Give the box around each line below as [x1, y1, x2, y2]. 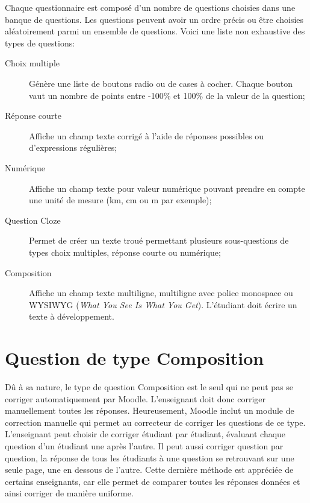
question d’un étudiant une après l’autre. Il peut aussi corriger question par [5, 439, 284, 452]
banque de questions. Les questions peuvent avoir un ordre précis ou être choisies [5, 13, 304, 25]
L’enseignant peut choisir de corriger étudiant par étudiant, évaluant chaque [5, 428, 286, 440]
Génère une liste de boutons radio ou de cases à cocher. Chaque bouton [29, 77, 293, 89]
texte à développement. [29, 310, 114, 323]
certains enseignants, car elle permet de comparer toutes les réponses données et [5, 475, 300, 487]
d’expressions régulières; [29, 141, 117, 154]
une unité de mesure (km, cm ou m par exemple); [29, 194, 212, 206]
